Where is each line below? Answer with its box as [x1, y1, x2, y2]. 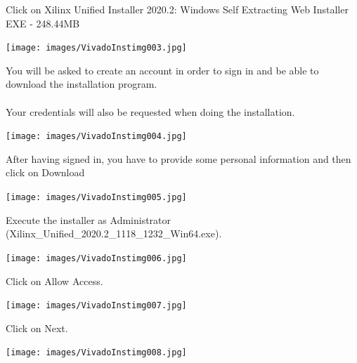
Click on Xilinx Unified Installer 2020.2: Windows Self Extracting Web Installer [6, 2, 349, 16]
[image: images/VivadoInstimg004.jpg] [6, 131, 187, 142]
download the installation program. [6, 77, 157, 91]
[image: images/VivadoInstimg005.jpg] [6, 192, 187, 203]
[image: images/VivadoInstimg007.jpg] [6, 301, 187, 311]
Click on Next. [6, 320, 68, 335]
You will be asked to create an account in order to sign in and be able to [6, 62, 319, 77]
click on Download [6, 165, 85, 180]
